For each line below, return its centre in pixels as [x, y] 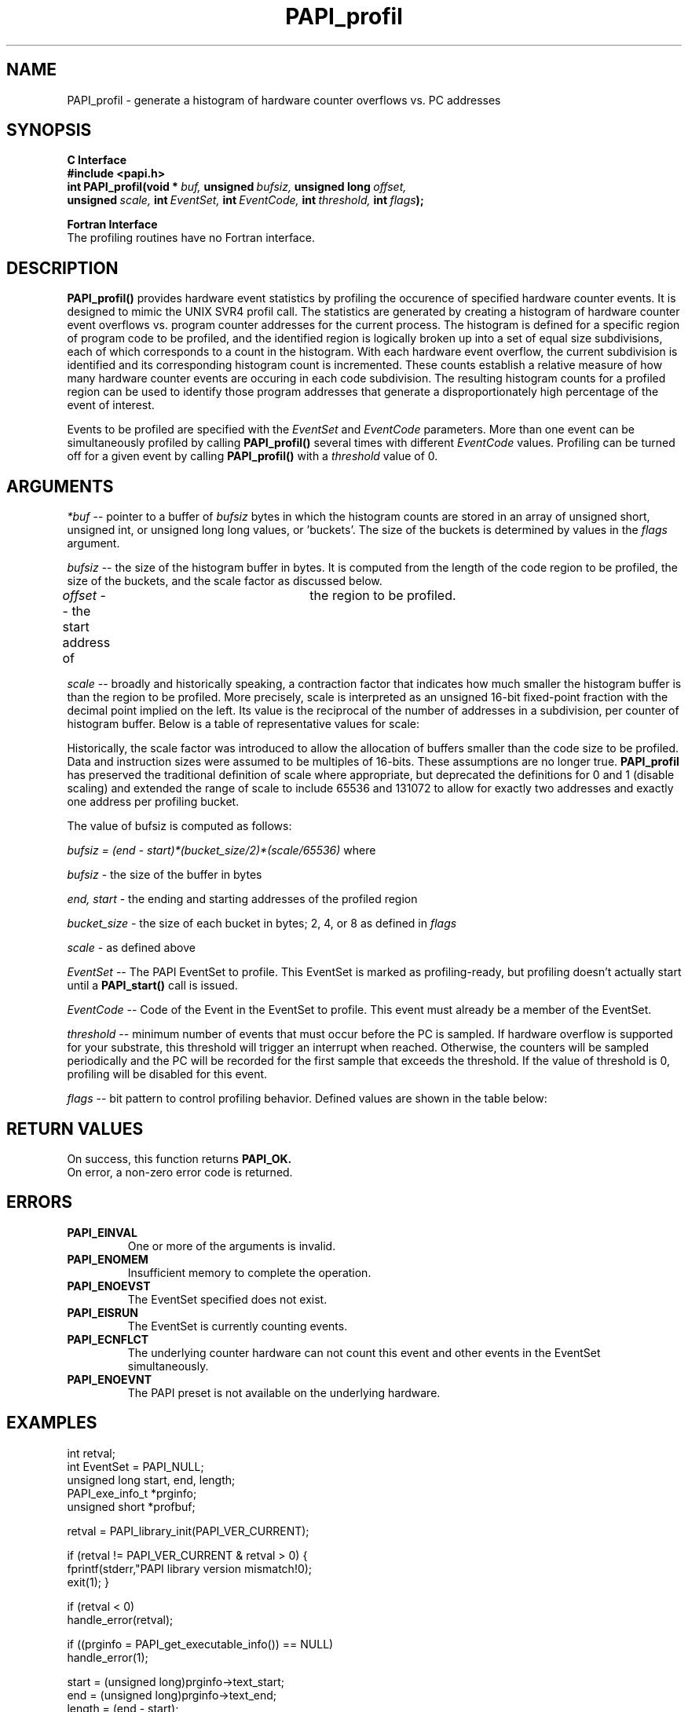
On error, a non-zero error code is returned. [180, 1172]
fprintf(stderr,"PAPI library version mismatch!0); [190, 1568]
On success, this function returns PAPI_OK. [179, 1158]
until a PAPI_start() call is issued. [152, 986]
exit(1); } [88, 1582]
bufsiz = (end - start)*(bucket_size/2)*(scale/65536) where [221, 851]
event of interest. [111, 405]
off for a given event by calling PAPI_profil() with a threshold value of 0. [253, 456]
